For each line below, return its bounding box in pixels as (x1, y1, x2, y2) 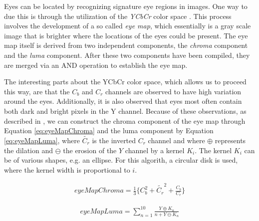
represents (215, 135, 246, 145)
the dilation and (4, 145, 53, 155)
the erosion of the (63, 145, 117, 155)
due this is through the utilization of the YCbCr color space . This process (4, 10, 232, 21)
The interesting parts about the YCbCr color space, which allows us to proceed (4, 76, 247, 87)
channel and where (148, 135, 205, 145)
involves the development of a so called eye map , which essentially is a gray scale (4, 20, 251, 31)
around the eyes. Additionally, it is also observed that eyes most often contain (4, 96, 242, 106)
